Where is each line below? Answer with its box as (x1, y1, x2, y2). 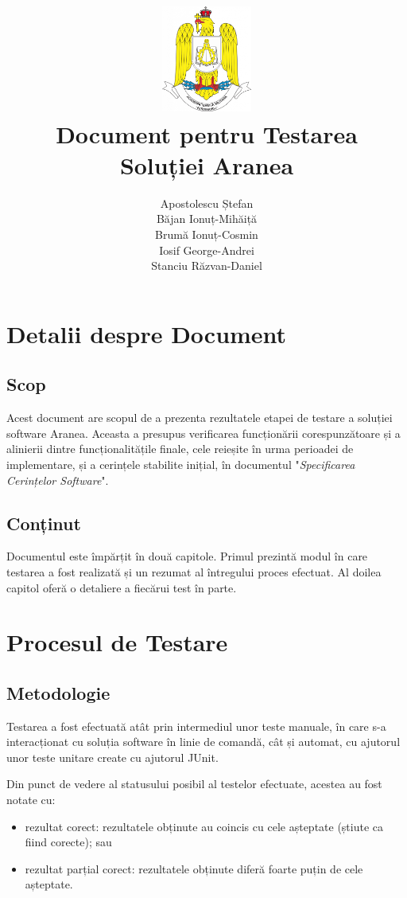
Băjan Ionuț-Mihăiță (156, 210, 258, 227)
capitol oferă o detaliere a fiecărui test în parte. (6, 579, 237, 595)
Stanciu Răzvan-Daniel (151, 257, 262, 274)
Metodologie (6, 680, 110, 705)
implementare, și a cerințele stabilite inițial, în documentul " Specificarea (6, 455, 355, 472)
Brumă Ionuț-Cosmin (155, 225, 258, 242)
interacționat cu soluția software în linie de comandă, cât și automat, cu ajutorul (6, 733, 401, 750)
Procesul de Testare (6, 626, 228, 658)
